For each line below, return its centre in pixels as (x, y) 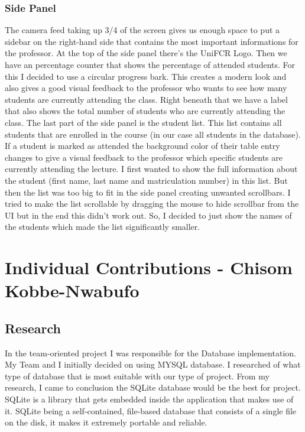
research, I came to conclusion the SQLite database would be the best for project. (153, 387)
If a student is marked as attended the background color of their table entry (142, 146)
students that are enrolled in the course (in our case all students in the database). (153, 134)
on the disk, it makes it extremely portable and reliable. (106, 422)
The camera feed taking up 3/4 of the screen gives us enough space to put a (142, 30)
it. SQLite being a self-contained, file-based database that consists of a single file (151, 410)
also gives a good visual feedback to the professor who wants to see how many (146, 88)
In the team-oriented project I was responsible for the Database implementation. (150, 353)
